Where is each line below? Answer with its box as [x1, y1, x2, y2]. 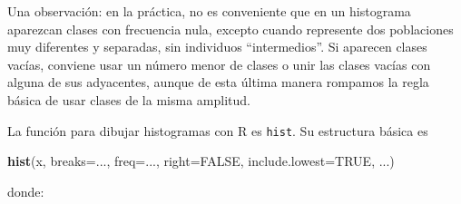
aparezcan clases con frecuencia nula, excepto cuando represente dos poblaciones [7, 19, 454, 38]
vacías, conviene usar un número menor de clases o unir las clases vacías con [7, 54, 431, 73]
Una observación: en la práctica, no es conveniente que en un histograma [7, 2, 411, 20]
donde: [7, 181, 44, 200]
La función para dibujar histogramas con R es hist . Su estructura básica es [7, 121, 428, 140]
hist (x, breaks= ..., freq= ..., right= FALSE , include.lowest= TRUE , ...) [7, 151, 395, 170]
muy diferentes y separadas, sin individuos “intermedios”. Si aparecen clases [7, 37, 427, 56]
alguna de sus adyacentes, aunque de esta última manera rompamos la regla [7, 73, 429, 92]
